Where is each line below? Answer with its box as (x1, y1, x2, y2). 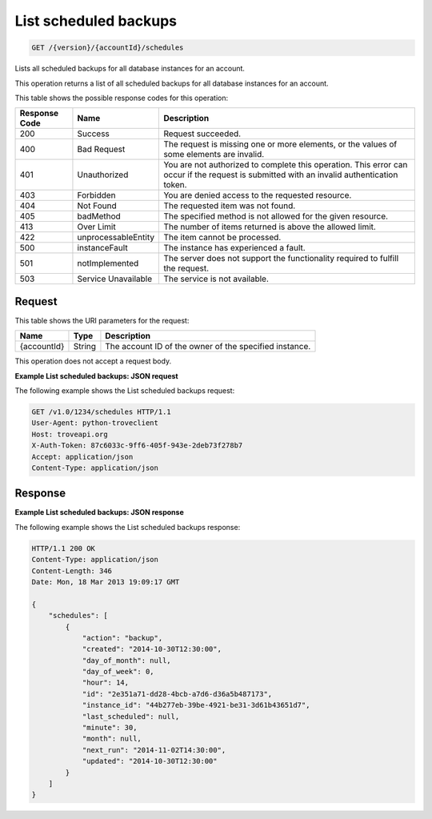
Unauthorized (77, 169, 129, 180)
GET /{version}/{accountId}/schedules (31, 43, 184, 52)
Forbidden (77, 190, 116, 201)
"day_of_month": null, (82, 656, 171, 664)
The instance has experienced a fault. (163, 243, 306, 254)
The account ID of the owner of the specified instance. (105, 341, 311, 352)
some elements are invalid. (163, 149, 265, 160)
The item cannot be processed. (163, 232, 282, 243)
